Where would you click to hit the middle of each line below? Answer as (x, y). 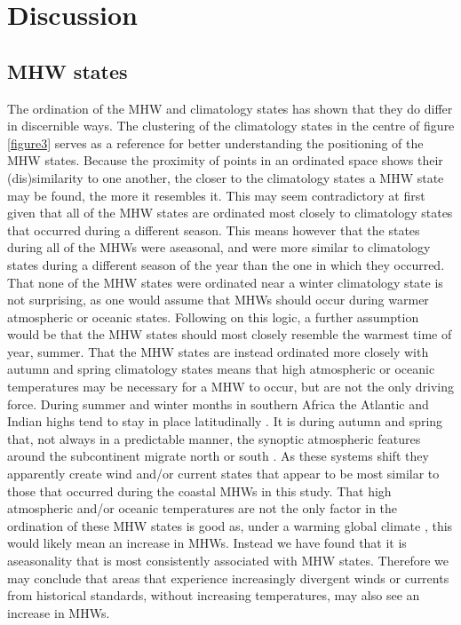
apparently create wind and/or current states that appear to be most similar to (223, 474)
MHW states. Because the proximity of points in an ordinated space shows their (225, 160)
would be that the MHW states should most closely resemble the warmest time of (230, 334)
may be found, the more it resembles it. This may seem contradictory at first (216, 195)
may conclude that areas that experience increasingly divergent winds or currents (228, 578)
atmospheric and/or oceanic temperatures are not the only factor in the (203, 508)
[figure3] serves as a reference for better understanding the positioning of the (215, 142)
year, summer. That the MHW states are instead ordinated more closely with (218, 351)
